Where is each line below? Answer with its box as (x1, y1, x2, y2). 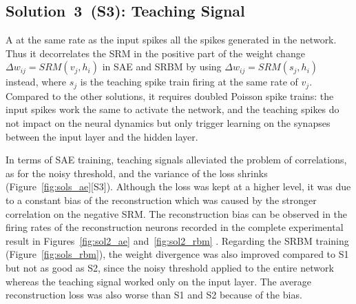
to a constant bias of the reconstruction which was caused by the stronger (6, 193, 317, 207)
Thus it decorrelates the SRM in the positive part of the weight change (6, 45, 305, 60)
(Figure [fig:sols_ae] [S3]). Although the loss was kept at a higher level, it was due (6, 179, 351, 194)
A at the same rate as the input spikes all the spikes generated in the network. (6, 32, 337, 47)
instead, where (6, 74, 67, 89)
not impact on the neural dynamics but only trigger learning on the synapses (6, 116, 331, 130)
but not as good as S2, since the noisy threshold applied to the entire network (6, 260, 334, 274)
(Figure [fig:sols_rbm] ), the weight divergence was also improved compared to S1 (6, 247, 349, 261)
